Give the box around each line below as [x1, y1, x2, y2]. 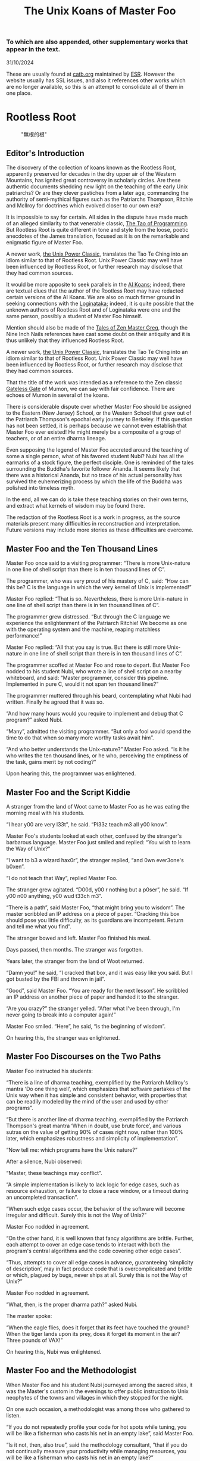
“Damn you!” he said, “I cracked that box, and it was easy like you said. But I [6, 969, 193, 976]
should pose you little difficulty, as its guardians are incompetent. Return [6, 916, 184, 924]
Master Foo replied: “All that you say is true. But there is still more [6, 644, 166, 651]
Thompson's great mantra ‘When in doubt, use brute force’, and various [6, 1122, 182, 1129]
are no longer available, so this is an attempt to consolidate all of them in [6, 83, 184, 90]
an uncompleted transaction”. [6, 1193, 79, 1201]
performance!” [6, 632, 42, 639]
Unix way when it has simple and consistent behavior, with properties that [6, 1092, 187, 1099]
